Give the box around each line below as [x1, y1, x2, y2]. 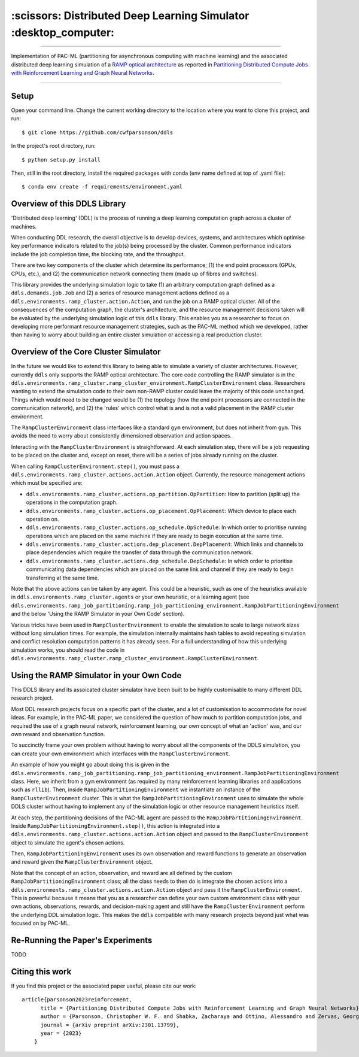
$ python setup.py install [22, 156, 101, 163]
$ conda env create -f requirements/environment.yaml [22, 183, 182, 190]
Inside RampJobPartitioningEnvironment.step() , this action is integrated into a [11, 822, 220, 829]
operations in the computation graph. [26, 499, 118, 506]
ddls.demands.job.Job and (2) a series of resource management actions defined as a [11, 289, 230, 296]
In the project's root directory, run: [11, 142, 96, 150]
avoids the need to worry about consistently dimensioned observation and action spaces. [11, 432, 232, 439]
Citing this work [11, 967, 72, 977]
